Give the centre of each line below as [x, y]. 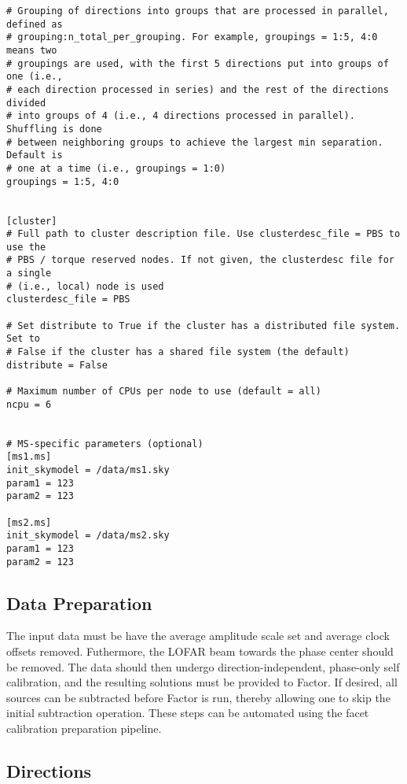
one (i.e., [35, 77]
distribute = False [57, 365]
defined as [35, 24]
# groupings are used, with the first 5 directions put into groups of [198, 63]
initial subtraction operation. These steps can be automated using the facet [188, 713]
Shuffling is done [54, 129]
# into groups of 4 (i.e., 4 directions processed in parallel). [181, 116]
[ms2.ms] [29, 522]
